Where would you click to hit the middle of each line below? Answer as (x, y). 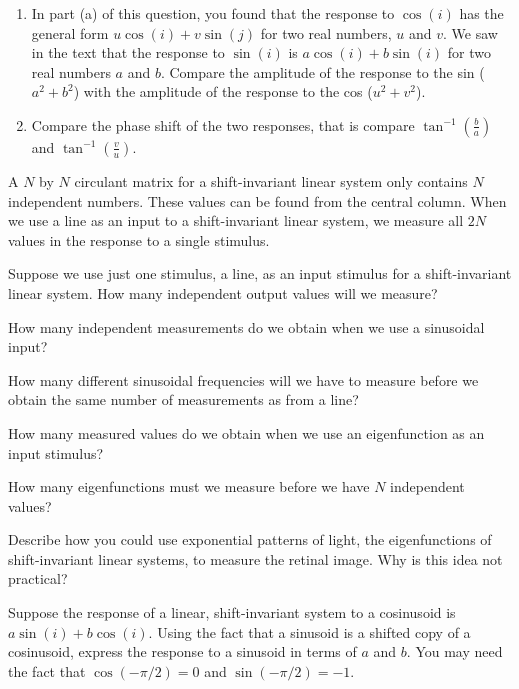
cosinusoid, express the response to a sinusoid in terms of (182, 651)
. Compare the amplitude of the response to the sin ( (322, 71)
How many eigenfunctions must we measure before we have (189, 486)
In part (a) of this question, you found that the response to (213, 13)
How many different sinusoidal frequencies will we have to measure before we (243, 379)
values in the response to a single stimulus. (139, 239)
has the (481, 13)
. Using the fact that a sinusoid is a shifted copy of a (309, 631)
